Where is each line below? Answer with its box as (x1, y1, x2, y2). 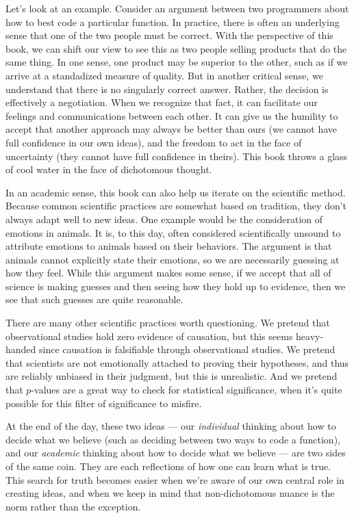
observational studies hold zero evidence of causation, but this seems (5, 328, 293, 343)
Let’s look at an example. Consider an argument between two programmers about (5, 1, 349, 15)
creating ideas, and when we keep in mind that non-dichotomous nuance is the (5, 486, 335, 500)
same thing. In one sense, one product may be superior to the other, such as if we (5, 55, 348, 69)
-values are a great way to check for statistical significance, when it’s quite (31, 383, 342, 397)
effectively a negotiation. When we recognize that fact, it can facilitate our (5, 95, 318, 109)
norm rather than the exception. (5, 499, 141, 513)
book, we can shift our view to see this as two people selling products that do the (5, 41, 347, 55)
